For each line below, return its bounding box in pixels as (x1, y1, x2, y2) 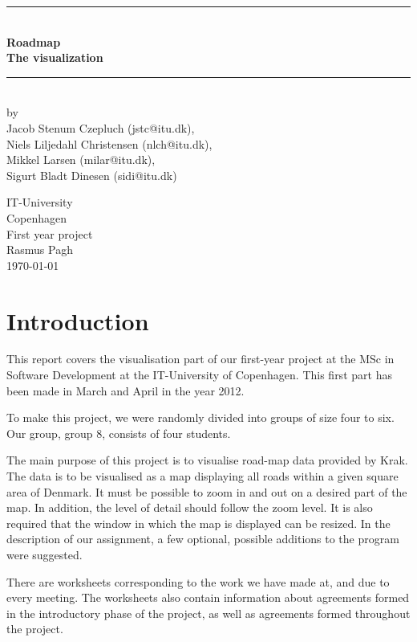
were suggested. (6, 546, 83, 562)
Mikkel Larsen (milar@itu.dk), (6, 151, 156, 168)
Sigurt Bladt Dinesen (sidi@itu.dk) (6, 166, 177, 183)
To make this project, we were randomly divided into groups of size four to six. (6, 409, 395, 426)
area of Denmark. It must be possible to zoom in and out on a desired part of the (6, 483, 407, 500)
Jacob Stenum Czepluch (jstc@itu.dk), (6, 119, 195, 136)
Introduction (6, 304, 149, 337)
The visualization (6, 49, 103, 66)
